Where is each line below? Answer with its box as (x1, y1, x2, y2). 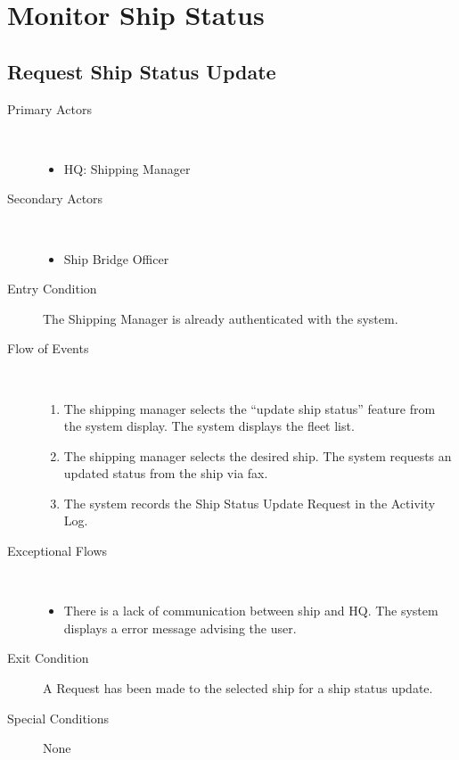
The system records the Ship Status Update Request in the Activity (63, 493, 436, 512)
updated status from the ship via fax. (63, 464, 268, 483)
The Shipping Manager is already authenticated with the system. (43, 309, 398, 327)
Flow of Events (7, 339, 89, 358)
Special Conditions (7, 708, 110, 727)
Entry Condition (7, 279, 97, 298)
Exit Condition (7, 648, 89, 667)
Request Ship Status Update (7, 57, 276, 85)
